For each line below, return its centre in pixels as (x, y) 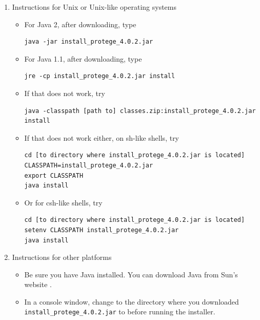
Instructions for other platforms (62, 257)
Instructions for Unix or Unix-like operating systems (94, 7)
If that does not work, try (65, 93)
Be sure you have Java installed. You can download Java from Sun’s (131, 274)
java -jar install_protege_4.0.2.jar (89, 42)
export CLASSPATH (54, 175)
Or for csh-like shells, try (63, 202)
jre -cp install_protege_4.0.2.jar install (100, 76)
